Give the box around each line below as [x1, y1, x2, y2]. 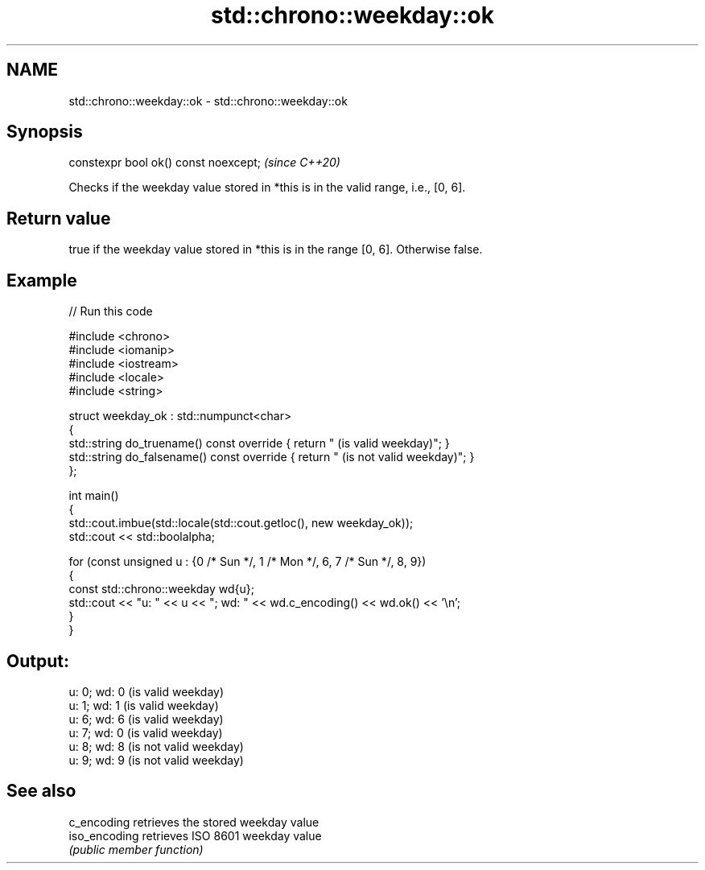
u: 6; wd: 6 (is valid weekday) [68, 711, 224, 726]
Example [6, 270, 77, 291]
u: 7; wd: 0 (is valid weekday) [68, 725, 223, 740]
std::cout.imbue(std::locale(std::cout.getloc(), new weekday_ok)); [68, 516, 414, 530]
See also [6, 781, 76, 802]
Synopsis [6, 122, 83, 142]
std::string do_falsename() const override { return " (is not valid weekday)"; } [68, 450, 475, 464]
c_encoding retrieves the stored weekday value [68, 814, 320, 829]
